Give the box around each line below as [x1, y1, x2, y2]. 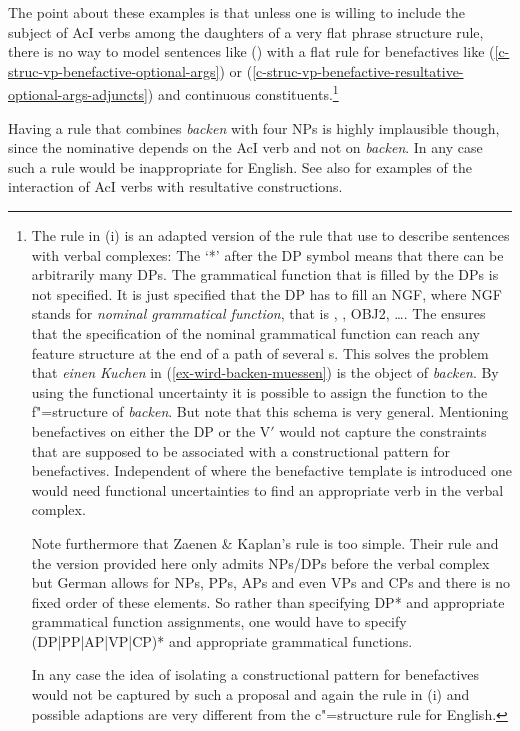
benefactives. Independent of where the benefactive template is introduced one [31, 460, 512, 481]
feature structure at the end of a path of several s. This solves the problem [31, 342, 489, 363]
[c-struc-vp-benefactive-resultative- [252, 60, 464, 81]
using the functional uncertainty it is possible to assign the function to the [31, 381, 488, 402]
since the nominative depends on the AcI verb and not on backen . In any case [8, 137, 483, 158]
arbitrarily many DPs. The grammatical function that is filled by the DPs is [31, 264, 499, 285]
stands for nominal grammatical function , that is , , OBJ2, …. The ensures [31, 303, 486, 324]
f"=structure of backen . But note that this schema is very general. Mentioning [31, 401, 509, 422]
